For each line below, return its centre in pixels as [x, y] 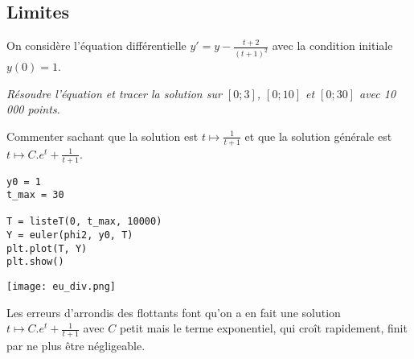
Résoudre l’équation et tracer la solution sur [114, 93]
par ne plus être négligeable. [76, 346]
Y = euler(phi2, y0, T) [70, 235]
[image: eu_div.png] [61, 287]
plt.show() [35, 262]
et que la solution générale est [318, 136]
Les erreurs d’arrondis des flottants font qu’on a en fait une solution [174, 312]
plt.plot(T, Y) [47, 248]
